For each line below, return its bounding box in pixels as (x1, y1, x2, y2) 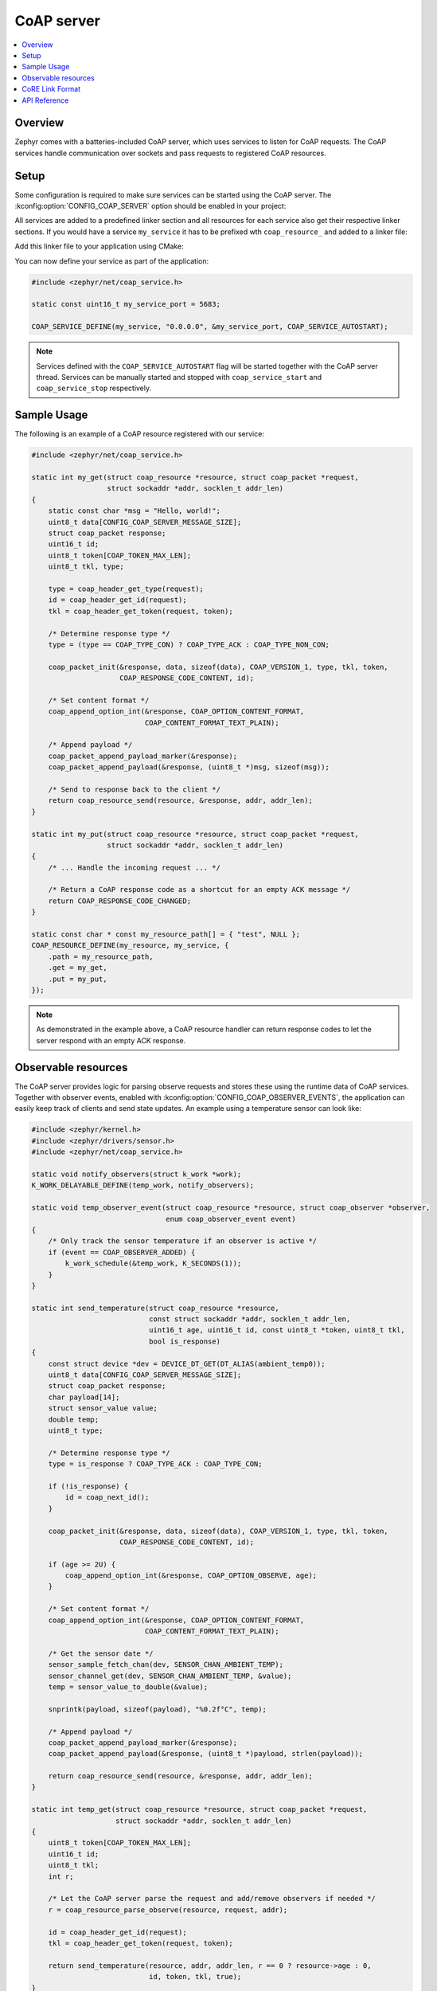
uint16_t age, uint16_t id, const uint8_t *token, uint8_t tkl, (148, 1326, 405, 1335)
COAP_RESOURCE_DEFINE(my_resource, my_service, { (31, 941, 229, 950)
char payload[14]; (48, 1392, 120, 1402)
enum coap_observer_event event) (166, 1215, 296, 1223)
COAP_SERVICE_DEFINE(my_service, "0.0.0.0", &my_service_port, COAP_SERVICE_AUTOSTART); (31, 323, 389, 331)
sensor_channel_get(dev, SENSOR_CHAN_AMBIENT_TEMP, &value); (48, 1671, 292, 1680)
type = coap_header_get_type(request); (48, 584, 205, 593)
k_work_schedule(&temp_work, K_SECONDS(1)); (64, 1259, 242, 1268)
